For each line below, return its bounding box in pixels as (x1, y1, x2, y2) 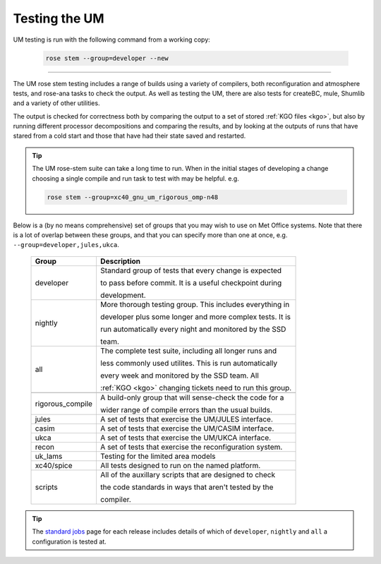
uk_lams (35, 451, 63, 461)
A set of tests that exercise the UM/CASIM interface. (99, 424, 274, 433)
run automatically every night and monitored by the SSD (99, 324, 286, 334)
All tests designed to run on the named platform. (99, 460, 261, 470)
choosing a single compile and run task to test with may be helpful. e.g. (32, 174, 239, 183)
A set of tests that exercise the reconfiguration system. (99, 442, 283, 452)
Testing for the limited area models (99, 451, 216, 461)
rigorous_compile (35, 399, 93, 409)
